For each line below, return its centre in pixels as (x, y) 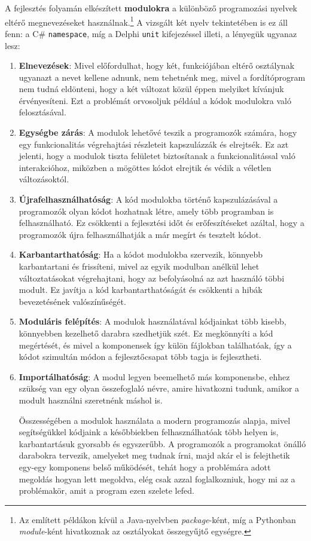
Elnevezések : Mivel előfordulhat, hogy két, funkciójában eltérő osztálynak (157, 65)
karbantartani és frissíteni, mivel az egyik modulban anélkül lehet (139, 266)
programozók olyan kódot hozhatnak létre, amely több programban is (146, 211)
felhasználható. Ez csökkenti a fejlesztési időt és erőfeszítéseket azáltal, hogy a (161, 223)
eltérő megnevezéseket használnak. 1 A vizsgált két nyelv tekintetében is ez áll (146, 21)
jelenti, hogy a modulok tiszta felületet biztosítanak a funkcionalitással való (157, 156)
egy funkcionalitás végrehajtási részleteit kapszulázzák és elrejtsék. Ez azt (154, 144)
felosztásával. (42, 112)
